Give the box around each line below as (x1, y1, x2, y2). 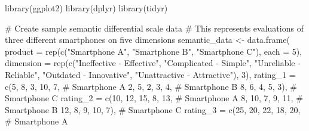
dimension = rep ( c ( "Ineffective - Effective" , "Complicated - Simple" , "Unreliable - (5, 57, 301, 69)
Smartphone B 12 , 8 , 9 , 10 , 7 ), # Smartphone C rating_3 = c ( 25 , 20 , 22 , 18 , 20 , (5, 103, 301, 116)
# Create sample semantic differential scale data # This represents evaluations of (5, 21, 304, 34)
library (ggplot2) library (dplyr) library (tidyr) (5, 2, 168, 14)
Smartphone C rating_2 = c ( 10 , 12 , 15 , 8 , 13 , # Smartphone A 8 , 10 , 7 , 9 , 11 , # (5, 92, 303, 104)
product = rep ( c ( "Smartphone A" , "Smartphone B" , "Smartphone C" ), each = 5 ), (5, 45, 302, 57)
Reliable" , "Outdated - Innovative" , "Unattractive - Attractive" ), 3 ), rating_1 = (5, 68, 296, 80)
